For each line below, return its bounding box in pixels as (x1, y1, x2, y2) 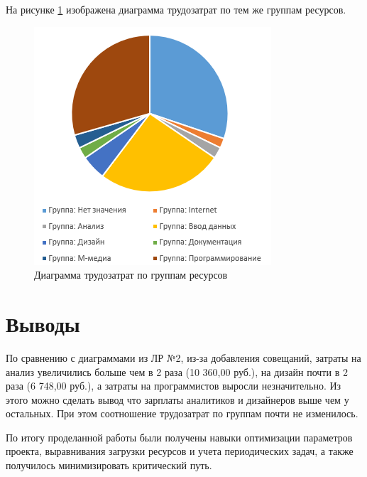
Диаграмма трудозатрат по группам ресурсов (34, 267, 228, 282)
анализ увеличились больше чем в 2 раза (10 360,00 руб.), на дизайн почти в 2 (6, 364, 348, 379)
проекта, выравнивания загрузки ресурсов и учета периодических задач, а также (6, 444, 354, 459)
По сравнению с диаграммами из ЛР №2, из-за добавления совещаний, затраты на (6, 350, 361, 365)
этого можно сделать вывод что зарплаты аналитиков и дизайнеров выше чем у (6, 392, 349, 407)
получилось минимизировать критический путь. (6, 458, 212, 473)
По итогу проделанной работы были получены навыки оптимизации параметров (6, 429, 353, 444)
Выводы (6, 309, 80, 338)
